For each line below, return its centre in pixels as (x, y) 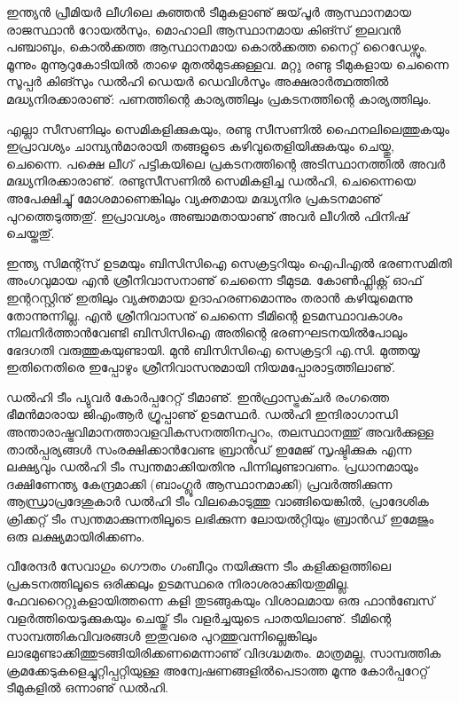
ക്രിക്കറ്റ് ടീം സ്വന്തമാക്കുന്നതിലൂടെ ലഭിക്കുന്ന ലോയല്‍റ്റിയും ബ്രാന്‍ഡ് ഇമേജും (220, 519)
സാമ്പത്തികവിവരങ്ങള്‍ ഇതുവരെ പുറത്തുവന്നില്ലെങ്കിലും (162, 635)
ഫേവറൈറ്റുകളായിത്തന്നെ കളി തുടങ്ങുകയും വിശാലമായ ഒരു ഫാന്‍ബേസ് (221, 600)
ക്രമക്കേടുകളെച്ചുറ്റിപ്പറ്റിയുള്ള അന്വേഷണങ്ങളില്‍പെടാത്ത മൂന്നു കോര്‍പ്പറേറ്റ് (218, 670)
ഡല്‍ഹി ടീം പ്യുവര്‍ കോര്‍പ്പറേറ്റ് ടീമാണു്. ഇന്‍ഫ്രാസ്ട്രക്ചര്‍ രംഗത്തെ (198, 396)
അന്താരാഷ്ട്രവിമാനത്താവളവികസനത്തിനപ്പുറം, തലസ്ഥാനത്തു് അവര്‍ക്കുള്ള (220, 432)
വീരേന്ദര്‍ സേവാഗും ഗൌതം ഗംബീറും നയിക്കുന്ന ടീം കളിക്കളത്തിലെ (198, 566)
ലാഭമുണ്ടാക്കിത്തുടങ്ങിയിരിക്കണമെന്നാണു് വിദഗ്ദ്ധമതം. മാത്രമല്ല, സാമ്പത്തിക (224, 653)
